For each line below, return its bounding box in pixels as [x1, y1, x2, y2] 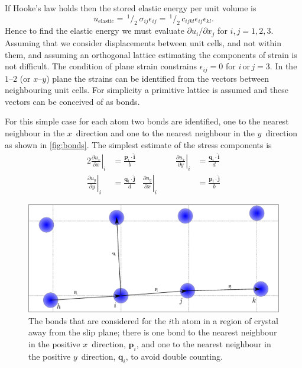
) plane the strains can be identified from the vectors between [46, 72, 269, 84]
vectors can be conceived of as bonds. [5, 95, 140, 107]
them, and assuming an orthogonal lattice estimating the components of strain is [5, 48, 297, 60]
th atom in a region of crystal [171, 314, 278, 327]
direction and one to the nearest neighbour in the [76, 126, 255, 139]
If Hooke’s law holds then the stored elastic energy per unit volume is [5, 2, 256, 14]
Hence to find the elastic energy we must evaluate [5, 24, 184, 37]
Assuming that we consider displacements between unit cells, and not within [5, 36, 281, 49]
